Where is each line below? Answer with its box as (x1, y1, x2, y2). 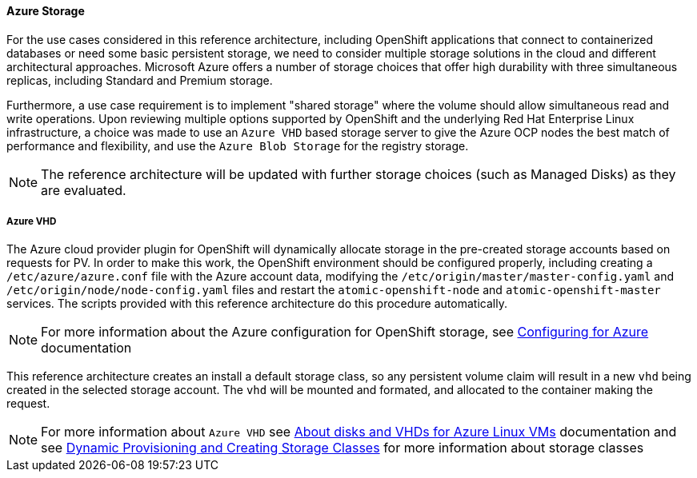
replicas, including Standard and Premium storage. (6, 73, 273, 87)
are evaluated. (41, 181, 126, 198)
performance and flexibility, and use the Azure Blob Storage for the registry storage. (6, 138, 469, 153)
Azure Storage (6, 4, 85, 18)
